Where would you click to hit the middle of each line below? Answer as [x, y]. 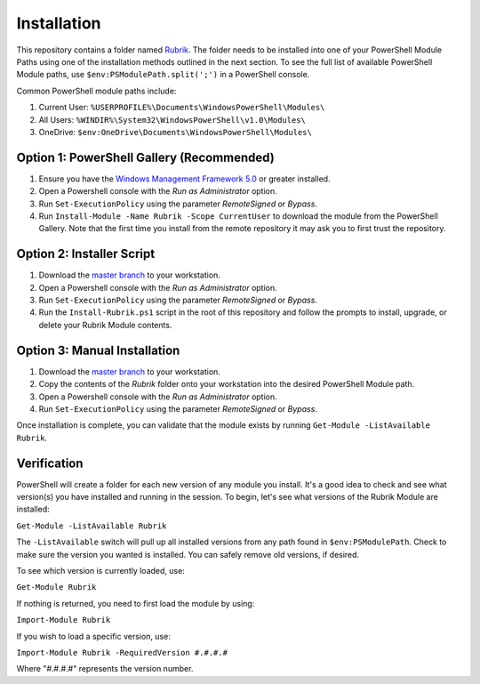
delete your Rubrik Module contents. [105, 325]
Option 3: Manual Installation [98, 350]
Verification [50, 463]
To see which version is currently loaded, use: [101, 570]
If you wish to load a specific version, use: [93, 636]
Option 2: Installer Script [86, 254]
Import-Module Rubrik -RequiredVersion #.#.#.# [122, 652]
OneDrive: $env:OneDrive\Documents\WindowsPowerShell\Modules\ [176, 132]
